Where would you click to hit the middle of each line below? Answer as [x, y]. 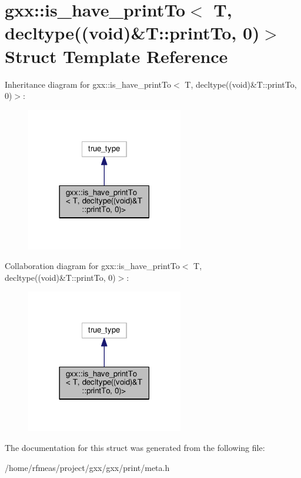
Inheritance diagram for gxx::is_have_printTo [88, 84]
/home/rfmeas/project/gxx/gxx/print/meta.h [87, 467]
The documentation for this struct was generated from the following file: [135, 447]
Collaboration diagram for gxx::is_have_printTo [92, 266]
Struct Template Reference [116, 56]
